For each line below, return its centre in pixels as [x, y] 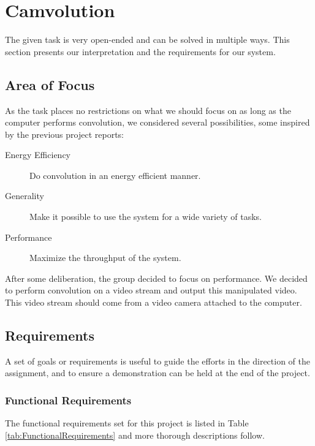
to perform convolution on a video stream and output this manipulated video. [151, 290]
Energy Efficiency [38, 155]
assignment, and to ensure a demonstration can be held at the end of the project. [157, 373]
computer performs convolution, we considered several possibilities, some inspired [157, 122]
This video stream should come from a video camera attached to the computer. [154, 302]
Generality [25, 196]
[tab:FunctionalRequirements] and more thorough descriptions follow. [135, 435]
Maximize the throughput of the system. [105, 258]
